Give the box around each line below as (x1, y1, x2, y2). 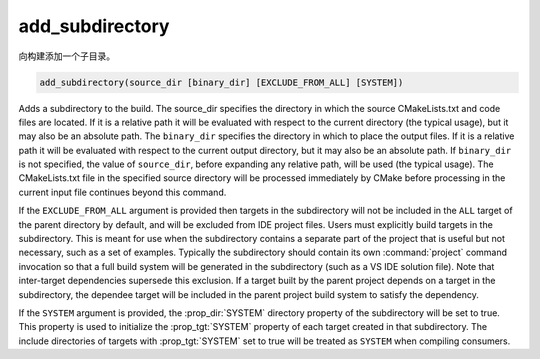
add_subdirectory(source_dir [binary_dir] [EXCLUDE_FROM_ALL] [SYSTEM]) (39, 76, 404, 88)
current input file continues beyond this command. (18, 186, 227, 198)
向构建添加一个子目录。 (18, 50, 115, 62)
